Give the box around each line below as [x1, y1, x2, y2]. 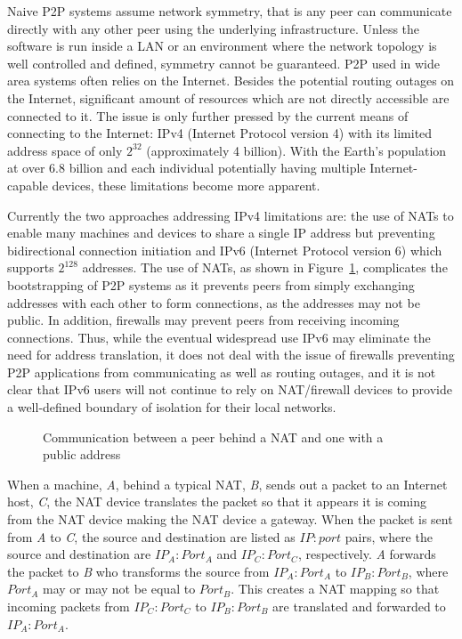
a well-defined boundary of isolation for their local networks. [7, 398, 336, 417]
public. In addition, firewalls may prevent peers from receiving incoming [7, 311, 400, 329]
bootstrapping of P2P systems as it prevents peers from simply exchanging [7, 275, 415, 294]
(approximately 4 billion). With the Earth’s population [146, 141, 447, 159]
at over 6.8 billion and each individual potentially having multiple [7, 158, 366, 177]
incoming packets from [7, 597, 130, 615]
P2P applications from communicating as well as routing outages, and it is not [7, 362, 436, 381]
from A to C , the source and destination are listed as [7, 527, 296, 546]
